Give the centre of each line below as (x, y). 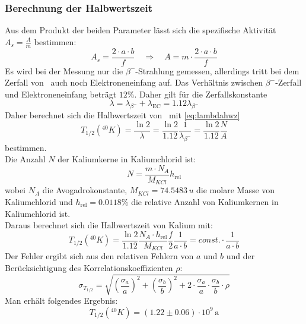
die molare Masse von (236, 190)
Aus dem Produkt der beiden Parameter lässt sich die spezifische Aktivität (141, 30)
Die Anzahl (25, 159)
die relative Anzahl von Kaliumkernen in (205, 202)
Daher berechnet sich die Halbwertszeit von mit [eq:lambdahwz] (122, 115)
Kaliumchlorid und (39, 202)
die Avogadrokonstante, (85, 190)
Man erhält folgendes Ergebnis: (61, 301)
